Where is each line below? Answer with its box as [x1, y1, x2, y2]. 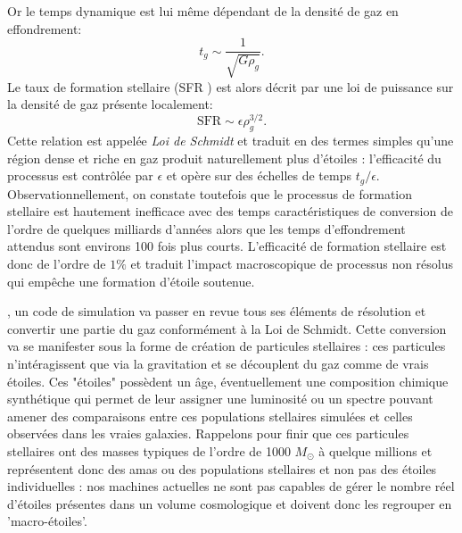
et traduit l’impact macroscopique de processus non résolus [130, 254, 454, 273]
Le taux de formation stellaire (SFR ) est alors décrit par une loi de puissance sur [7, 77, 454, 96]
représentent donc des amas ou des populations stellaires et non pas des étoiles [7, 459, 437, 478]
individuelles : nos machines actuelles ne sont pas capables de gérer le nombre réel [7, 477, 455, 496]
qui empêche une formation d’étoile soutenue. [7, 271, 255, 290]
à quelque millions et [318, 442, 433, 461]
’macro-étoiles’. [7, 512, 87, 530]
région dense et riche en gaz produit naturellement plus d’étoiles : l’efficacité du [7, 148, 441, 167]
